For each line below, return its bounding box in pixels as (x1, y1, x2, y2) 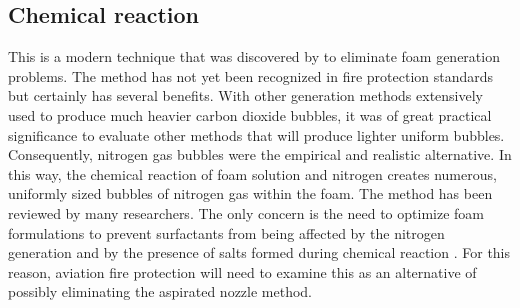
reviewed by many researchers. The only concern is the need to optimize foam (8, 202, 484, 223)
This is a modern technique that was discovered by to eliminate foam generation (8, 46, 500, 67)
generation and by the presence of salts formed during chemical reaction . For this (8, 242, 511, 263)
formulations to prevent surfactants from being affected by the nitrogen (8, 222, 445, 243)
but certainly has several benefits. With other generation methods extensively (8, 85, 483, 106)
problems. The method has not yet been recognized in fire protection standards (8, 65, 494, 86)
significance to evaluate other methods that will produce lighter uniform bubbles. (8, 124, 505, 145)
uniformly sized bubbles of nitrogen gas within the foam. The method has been (8, 183, 493, 204)
